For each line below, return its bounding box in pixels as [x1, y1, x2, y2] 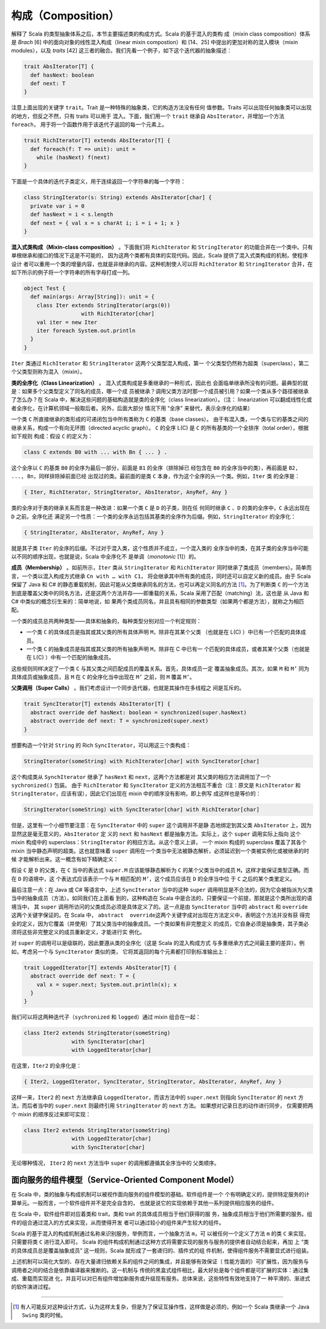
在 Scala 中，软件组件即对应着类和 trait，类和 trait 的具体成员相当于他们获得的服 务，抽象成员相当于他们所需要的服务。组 [11, 1211, 313, 1218]
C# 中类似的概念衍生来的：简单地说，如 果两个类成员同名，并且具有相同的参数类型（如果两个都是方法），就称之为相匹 [11, 598, 304, 605]
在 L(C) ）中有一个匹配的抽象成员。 [26, 654, 115, 661]
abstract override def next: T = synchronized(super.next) [30, 717, 209, 725]
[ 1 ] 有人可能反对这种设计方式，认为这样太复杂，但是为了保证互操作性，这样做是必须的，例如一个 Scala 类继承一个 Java [13, 1303, 310, 1310]
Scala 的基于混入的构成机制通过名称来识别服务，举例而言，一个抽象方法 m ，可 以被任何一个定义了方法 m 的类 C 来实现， [11, 1230, 310, 1237]
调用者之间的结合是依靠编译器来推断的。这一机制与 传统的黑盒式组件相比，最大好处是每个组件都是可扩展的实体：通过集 [11, 1266, 309, 1273]
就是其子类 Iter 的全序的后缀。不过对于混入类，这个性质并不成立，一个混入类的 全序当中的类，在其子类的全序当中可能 [11, 544, 309, 552]
